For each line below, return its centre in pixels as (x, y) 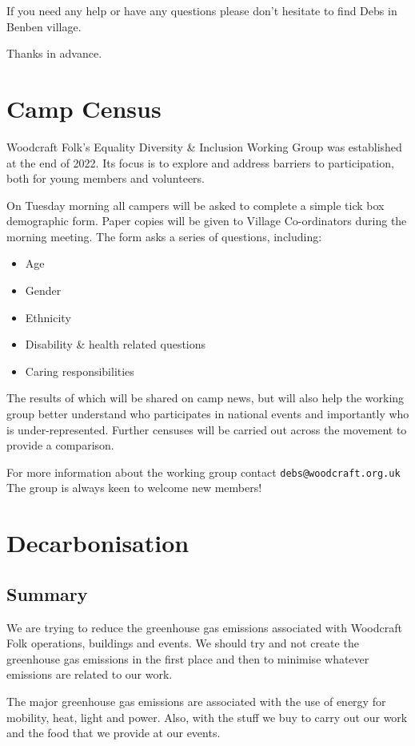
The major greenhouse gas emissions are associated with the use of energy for (196, 702)
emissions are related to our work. (90, 674)
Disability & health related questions (116, 344)
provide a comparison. (60, 445)
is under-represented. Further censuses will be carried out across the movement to (207, 429)
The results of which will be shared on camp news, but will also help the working (206, 398)
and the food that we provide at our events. (114, 733)
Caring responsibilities (80, 371)
